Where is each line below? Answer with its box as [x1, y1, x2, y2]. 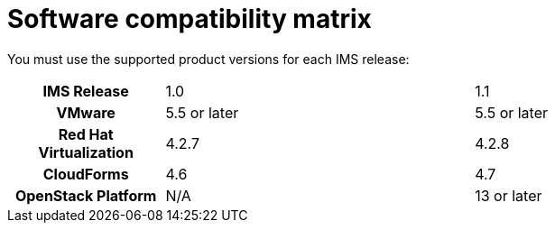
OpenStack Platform [14, 186, 157, 205]
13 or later [475, 186, 542, 205]
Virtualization [38, 143, 134, 161]
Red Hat [58, 124, 114, 143]
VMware [56, 103, 116, 122]
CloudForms [42, 164, 129, 183]
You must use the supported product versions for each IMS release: [7, 51, 410, 67]
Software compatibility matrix [7, 4, 372, 34]
